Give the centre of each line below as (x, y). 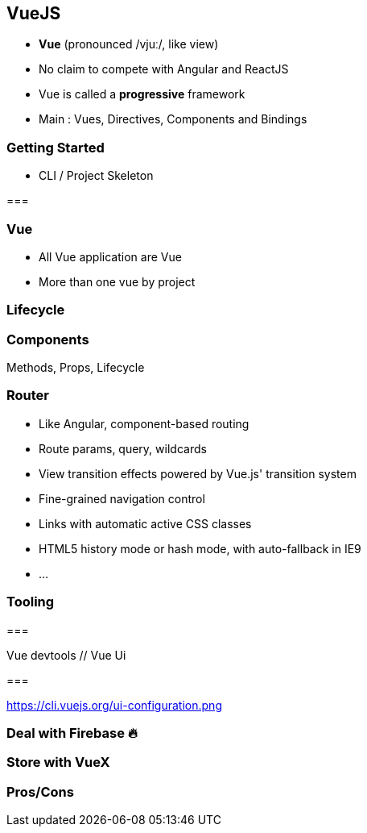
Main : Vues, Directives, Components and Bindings (173, 119)
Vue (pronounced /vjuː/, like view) (129, 44)
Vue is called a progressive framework (142, 94)
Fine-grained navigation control (122, 498)
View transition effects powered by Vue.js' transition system (198, 473)
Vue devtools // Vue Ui (66, 655)
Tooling (31, 602)
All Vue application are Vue (110, 256)
